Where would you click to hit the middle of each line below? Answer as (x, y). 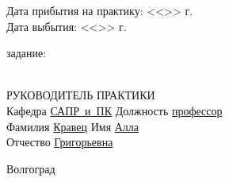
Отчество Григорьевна (60, 142)
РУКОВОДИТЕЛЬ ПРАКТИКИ (81, 95)
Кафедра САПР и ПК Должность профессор (114, 110)
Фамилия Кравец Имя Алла (73, 126)
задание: (27, 53)
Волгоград (31, 168)
